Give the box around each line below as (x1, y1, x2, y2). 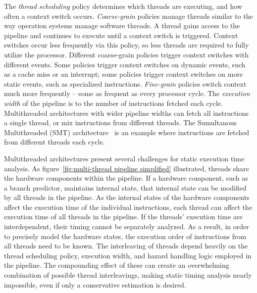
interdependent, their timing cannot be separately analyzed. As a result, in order (4, 221, 249, 232)
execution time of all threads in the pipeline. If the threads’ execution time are (4, 211, 243, 222)
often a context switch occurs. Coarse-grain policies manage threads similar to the (4, 10, 253, 21)
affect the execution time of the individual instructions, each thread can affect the (4, 201, 253, 212)
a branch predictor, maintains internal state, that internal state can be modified (4, 182, 247, 193)
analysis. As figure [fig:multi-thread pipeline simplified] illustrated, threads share (4, 163, 249, 173)
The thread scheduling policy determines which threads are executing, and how (4, 1, 243, 11)
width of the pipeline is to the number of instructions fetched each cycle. (4, 98, 223, 108)
